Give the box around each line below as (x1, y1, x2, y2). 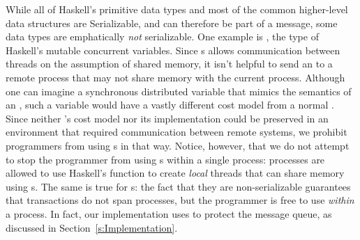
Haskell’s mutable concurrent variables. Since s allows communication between (6, 42, 340, 57)
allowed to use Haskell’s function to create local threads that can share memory (6, 166, 345, 180)
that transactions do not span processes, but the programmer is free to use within (6, 193, 354, 207)
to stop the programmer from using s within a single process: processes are (6, 152, 325, 166)
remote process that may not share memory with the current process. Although (6, 70, 345, 84)
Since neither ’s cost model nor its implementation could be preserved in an (6, 111, 329, 125)
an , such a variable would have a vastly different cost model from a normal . (6, 97, 334, 112)
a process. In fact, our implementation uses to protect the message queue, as (6, 206, 332, 221)
